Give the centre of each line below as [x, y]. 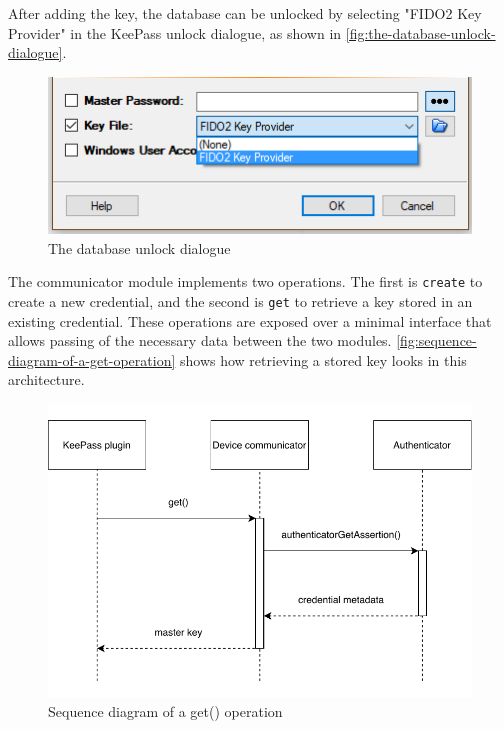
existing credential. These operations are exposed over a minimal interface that [250, 320]
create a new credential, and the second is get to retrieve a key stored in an [240, 300]
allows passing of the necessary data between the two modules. [200, 340]
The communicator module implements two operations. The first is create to [245, 281]
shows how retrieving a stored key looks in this [323, 359]
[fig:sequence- [436, 340]
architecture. [46, 379]
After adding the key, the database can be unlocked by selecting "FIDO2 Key [245, 13]
